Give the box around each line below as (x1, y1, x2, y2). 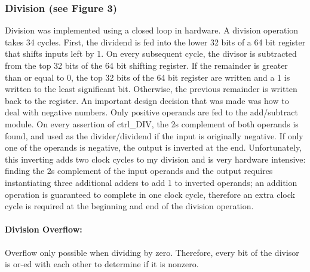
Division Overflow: (5, 223, 82, 236)
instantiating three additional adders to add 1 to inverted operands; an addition (5, 176, 297, 188)
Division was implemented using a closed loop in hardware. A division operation (5, 24, 299, 36)
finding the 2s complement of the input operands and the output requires (5, 164, 273, 177)
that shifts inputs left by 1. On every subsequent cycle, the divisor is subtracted (5, 47, 297, 60)
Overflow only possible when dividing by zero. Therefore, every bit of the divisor (5, 246, 299, 258)
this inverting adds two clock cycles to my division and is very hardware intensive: (5, 152, 306, 165)
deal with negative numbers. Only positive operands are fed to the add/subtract (5, 106, 298, 118)
